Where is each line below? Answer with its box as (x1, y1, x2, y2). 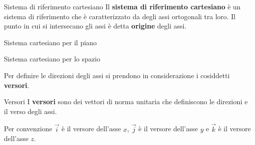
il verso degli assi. (4, 106, 57, 116)
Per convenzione (4, 123, 53, 134)
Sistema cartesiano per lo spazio (4, 54, 100, 64)
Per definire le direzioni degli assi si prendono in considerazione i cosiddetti (4, 70, 230, 80)
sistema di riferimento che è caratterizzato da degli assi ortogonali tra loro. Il (4, 11, 236, 21)
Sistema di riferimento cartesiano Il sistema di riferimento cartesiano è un (4, 1, 241, 11)
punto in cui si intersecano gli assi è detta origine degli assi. (4, 21, 187, 31)
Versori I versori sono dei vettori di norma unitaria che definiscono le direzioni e (4, 96, 248, 107)
